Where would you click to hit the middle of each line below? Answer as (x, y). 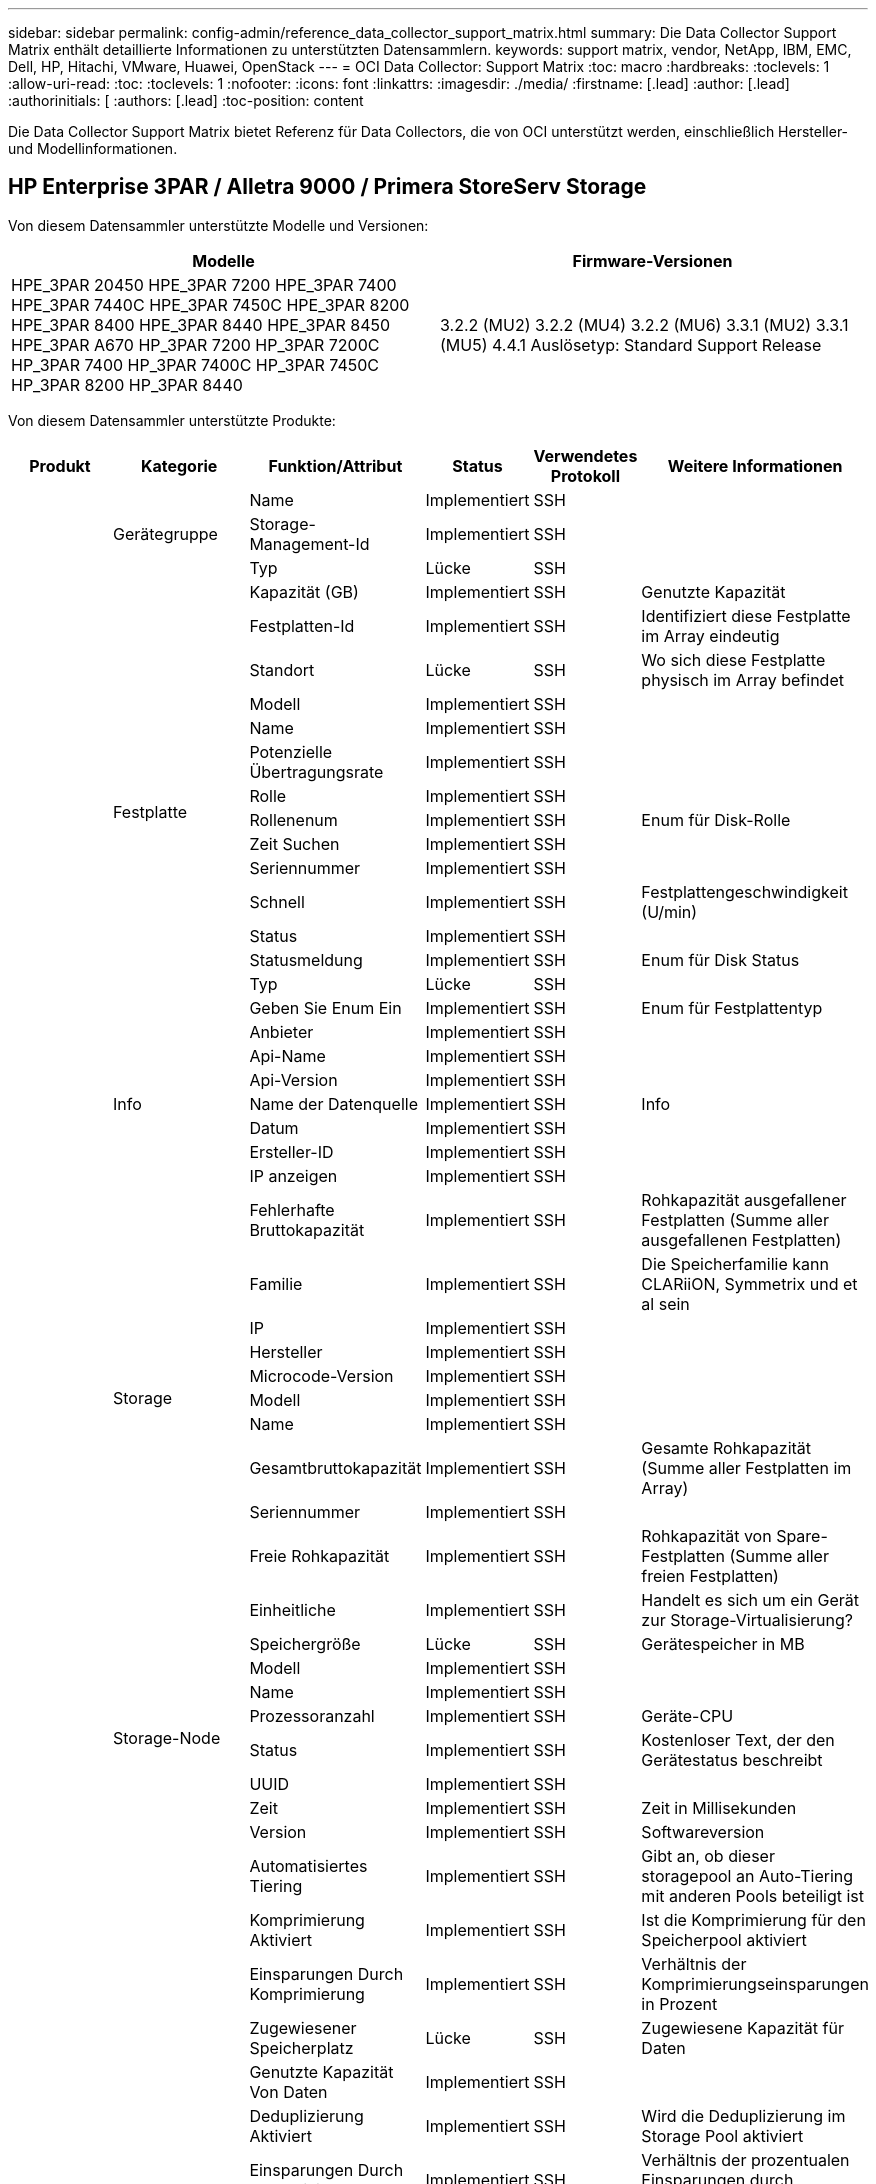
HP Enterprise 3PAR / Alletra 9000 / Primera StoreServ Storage (327, 187)
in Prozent (679, 2003)
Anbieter (281, 1031)
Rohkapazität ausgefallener (744, 1199)
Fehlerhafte (292, 1209)
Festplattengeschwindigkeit (744, 891)
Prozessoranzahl (312, 1715)
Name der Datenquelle (333, 1103)
